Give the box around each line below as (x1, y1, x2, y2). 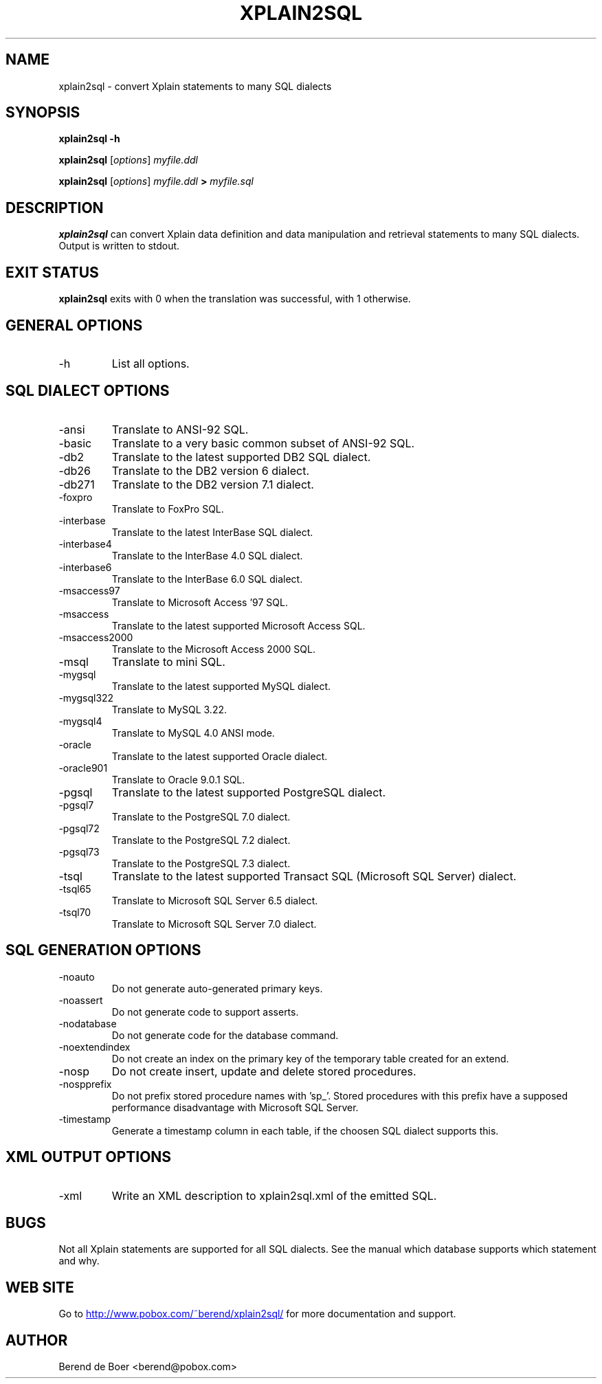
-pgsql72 (58, 822, 100, 834)
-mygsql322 (58, 691, 114, 704)
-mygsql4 (58, 715, 102, 727)
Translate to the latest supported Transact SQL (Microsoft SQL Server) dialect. (111, 869, 517, 883)
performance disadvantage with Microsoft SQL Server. (111, 1101, 359, 1113)
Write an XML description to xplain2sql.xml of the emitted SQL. (111, 1188, 437, 1203)
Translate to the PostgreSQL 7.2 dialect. (111, 834, 291, 846)
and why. (58, 1255, 100, 1267)
